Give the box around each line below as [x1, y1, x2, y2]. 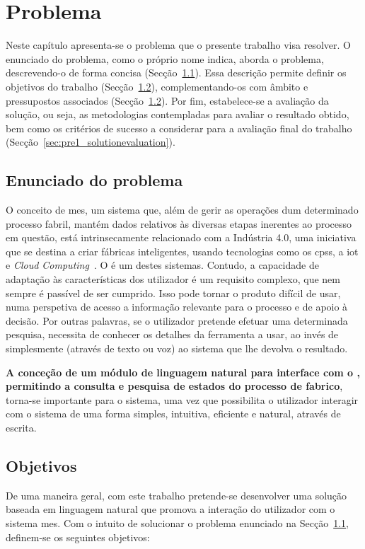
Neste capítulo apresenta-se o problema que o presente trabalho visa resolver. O [6, 37, 351, 52]
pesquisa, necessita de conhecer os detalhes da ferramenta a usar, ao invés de [6, 327, 339, 342]
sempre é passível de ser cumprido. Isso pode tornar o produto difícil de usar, [6, 285, 341, 300]
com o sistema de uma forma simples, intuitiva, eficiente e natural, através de [6, 406, 341, 421]
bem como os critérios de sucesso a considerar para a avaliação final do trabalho [6, 120, 352, 135]
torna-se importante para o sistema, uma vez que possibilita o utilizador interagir [6, 392, 359, 407]
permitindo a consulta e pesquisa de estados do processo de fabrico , [6, 378, 343, 393]
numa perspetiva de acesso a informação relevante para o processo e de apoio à [6, 299, 348, 314]
